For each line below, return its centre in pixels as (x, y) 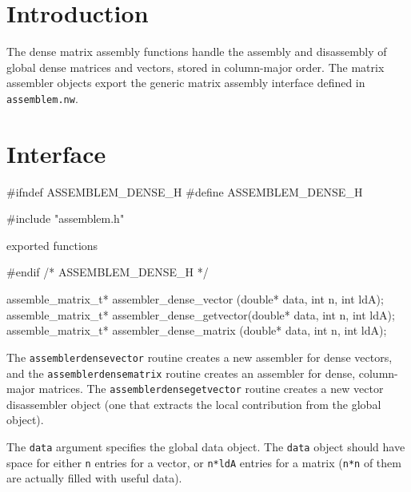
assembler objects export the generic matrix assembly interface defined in (186, 83)
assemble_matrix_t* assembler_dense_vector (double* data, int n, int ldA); (195, 299)
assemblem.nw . (42, 98)
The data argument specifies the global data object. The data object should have (206, 446)
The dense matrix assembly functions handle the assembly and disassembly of (197, 52)
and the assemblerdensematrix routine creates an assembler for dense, (181, 373)
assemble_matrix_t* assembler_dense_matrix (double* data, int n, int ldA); (197, 330)
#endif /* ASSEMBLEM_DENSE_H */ (108, 272)
